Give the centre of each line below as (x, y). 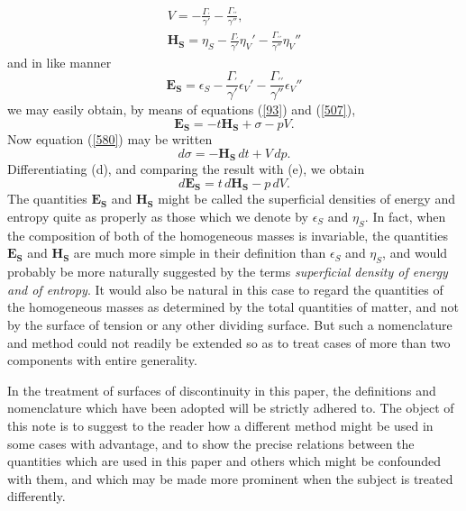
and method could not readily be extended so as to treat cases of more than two (229, 342)
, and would (415, 253)
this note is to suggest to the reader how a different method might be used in (220, 425)
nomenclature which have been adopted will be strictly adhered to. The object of (231, 408)
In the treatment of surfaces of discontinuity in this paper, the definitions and (222, 390)
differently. (37, 496)
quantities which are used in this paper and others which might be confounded (224, 461)
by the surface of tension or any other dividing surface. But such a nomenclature (230, 324)
